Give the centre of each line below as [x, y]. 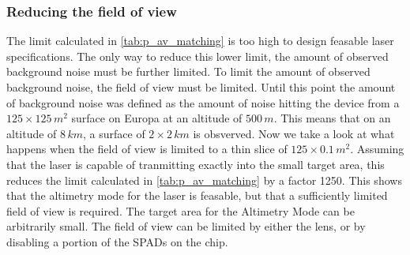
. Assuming [377, 149]
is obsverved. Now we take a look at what [294, 133]
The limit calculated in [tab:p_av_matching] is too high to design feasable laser [200, 41]
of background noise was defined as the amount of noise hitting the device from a [203, 102]
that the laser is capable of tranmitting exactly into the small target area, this [196, 164]
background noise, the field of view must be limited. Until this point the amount [201, 87]
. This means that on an [332, 118]
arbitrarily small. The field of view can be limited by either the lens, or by [186, 226]
